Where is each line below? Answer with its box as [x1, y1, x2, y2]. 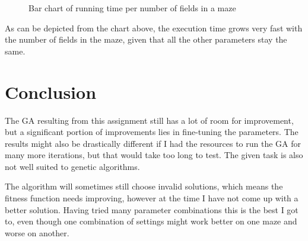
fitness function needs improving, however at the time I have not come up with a [5, 192, 299, 204]
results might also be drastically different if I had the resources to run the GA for [5, 137, 301, 149]
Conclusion [5, 79, 97, 104]
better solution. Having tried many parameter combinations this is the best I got [5, 203, 299, 216]
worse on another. [5, 226, 69, 239]
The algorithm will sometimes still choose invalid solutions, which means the [5, 180, 283, 192]
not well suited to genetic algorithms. [5, 160, 140, 172]
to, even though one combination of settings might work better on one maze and [5, 215, 297, 227]
